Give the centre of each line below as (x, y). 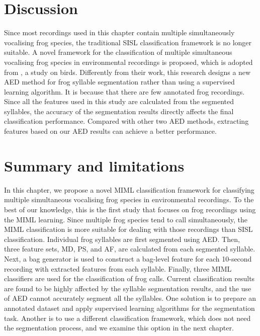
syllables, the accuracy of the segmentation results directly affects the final (119, 111)
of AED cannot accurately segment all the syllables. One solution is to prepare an (130, 298)
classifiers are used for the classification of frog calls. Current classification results (129, 278)
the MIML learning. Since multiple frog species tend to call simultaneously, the (126, 219)
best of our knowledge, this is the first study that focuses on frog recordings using (130, 209)
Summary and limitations (94, 165)
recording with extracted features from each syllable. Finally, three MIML (118, 268)
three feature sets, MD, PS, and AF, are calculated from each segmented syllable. (130, 249)
